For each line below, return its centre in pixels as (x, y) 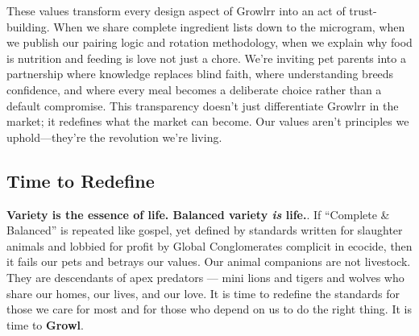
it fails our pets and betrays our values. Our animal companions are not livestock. (209, 261)
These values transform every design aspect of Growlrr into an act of (176, 10)
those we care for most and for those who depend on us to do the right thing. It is (209, 309)
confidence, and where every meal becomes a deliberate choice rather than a (194, 89)
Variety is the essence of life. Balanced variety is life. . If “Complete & (198, 214)
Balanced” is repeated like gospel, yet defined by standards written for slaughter (205, 230)
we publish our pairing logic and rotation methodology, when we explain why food (209, 42)
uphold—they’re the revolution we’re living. (114, 137)
